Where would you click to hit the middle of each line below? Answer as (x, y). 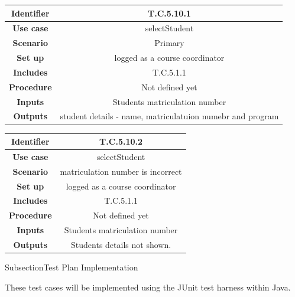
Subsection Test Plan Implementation (72, 267)
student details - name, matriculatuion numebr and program (169, 116)
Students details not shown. (121, 244)
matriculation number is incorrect (121, 171)
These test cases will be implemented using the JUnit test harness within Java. (148, 287)
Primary (169, 43)
